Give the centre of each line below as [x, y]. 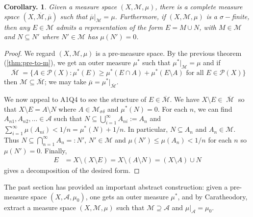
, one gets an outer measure [127, 196]
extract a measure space [40, 207]
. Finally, [54, 150]
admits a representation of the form [109, 27]
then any [17, 27]
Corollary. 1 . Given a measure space [61, 6]
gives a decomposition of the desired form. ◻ [72, 170]
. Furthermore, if [140, 16]
